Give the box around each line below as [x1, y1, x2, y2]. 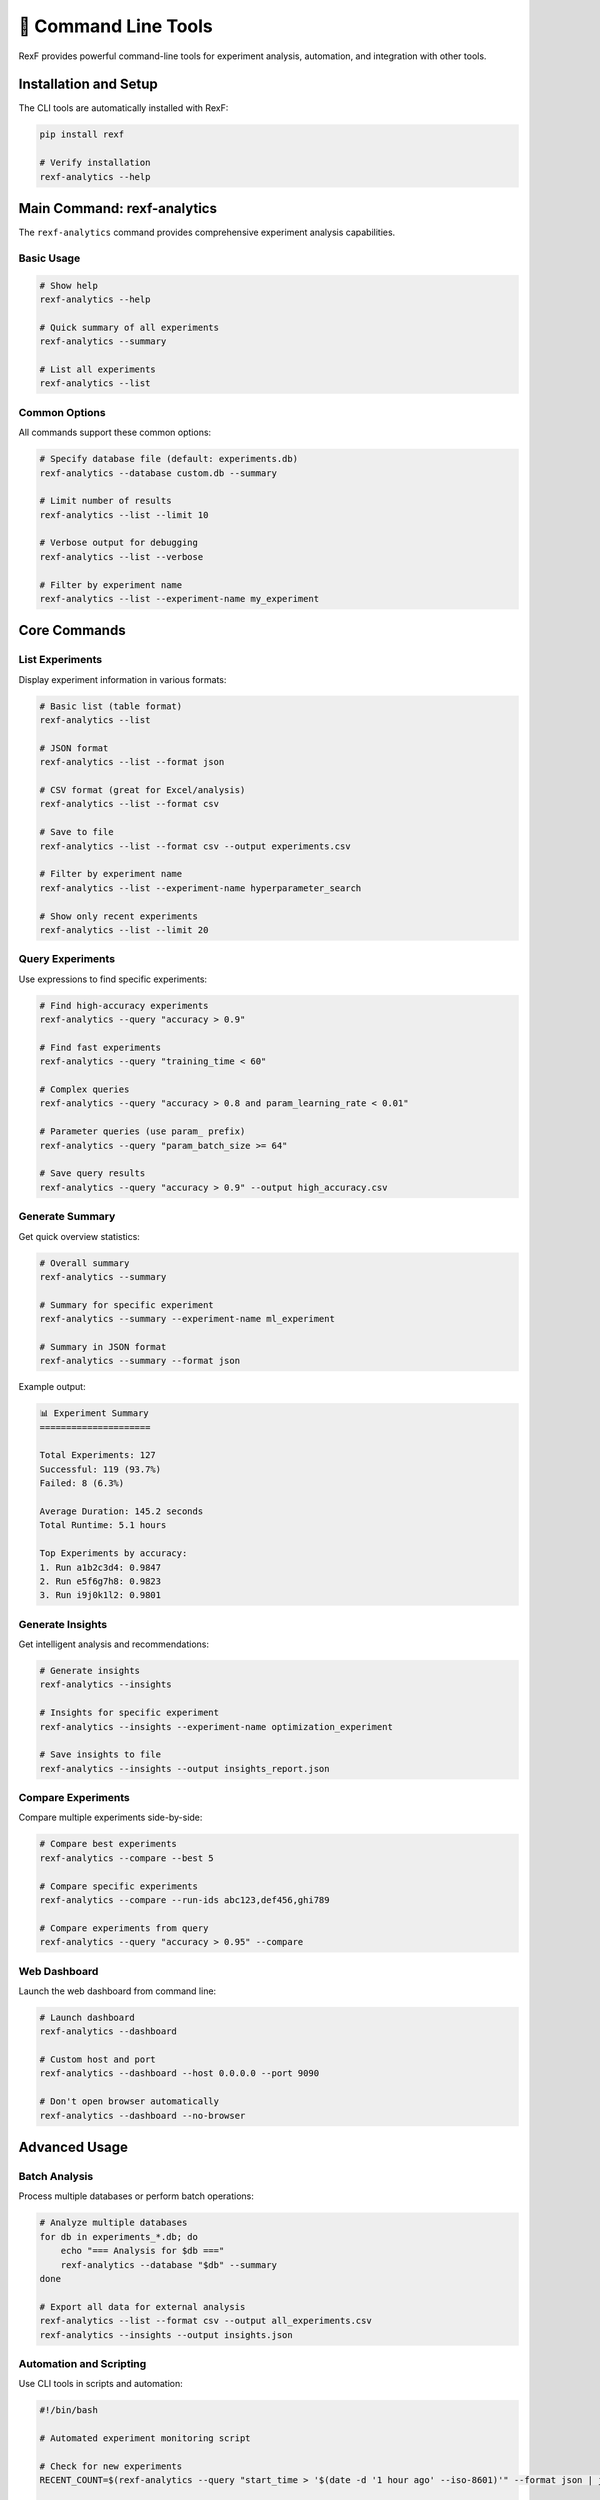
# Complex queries [39, 1084, 130, 1095]
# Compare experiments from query [39, 1922, 209, 1934]
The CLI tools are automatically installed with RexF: [18, 102, 229, 114]
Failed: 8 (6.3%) [39, 1478, 125, 1489]
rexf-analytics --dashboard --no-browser [39, 2110, 246, 2121]
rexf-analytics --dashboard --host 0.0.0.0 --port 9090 [39, 2068, 320, 2079]
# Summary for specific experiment [39, 1299, 214, 1310]
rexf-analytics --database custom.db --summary [39, 467, 277, 479]
